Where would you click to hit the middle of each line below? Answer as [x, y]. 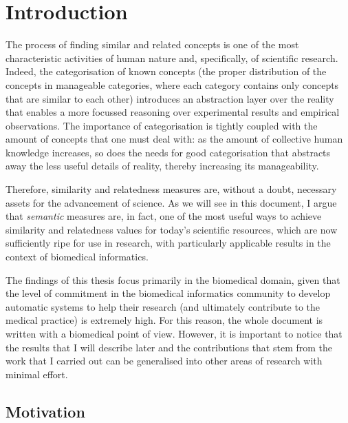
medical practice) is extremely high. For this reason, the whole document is [164, 320]
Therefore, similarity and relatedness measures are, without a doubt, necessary [171, 189]
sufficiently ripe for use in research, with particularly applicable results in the [168, 243]
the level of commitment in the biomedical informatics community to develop [168, 293]
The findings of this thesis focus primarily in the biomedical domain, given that [173, 279]
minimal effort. [37, 374]
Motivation [45, 411]
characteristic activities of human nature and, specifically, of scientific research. [172, 58]
